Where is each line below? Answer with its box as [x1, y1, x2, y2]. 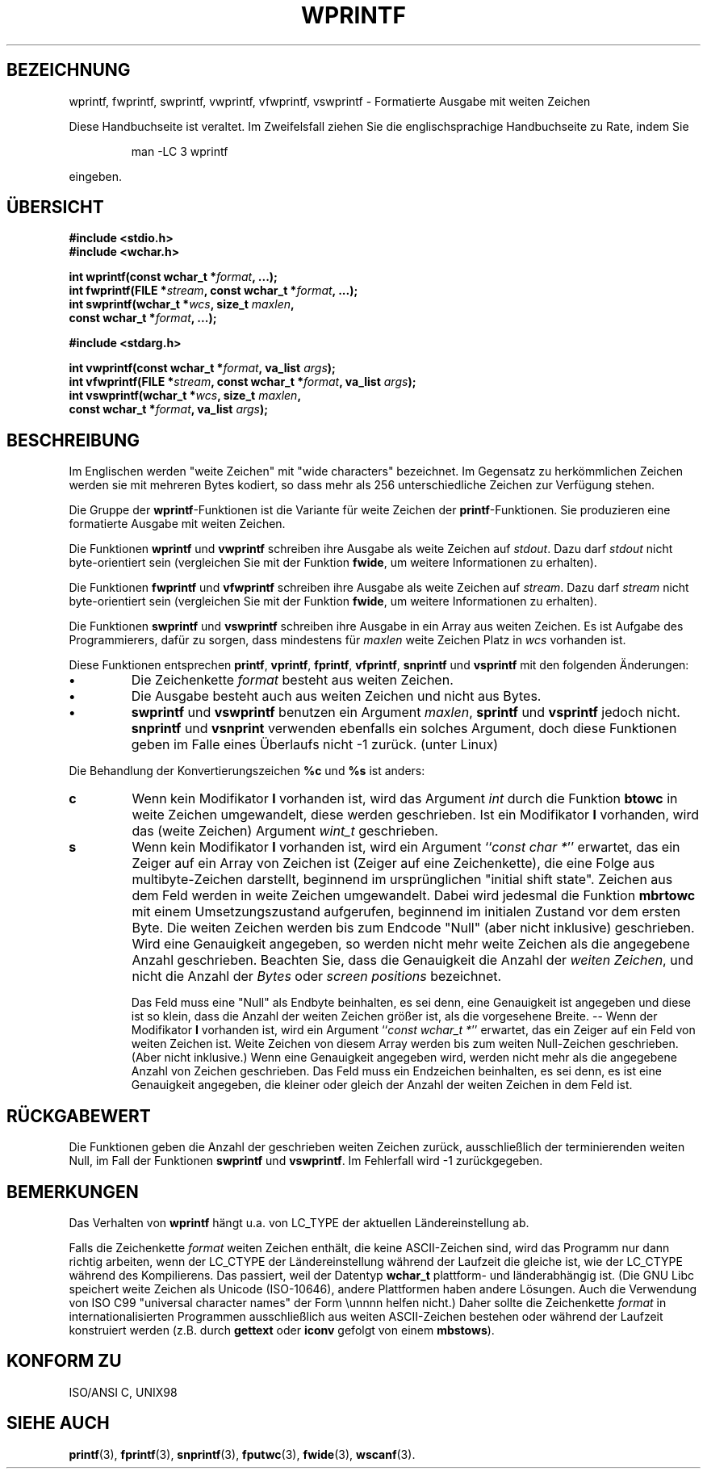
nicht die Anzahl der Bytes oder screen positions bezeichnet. [132, 968, 502, 985]
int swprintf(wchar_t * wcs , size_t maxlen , [69, 297, 295, 312]
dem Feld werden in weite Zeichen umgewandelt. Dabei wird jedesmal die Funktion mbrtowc [132, 887, 696, 904]
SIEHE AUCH [6, 1413, 110, 1434]
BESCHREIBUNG [6, 430, 140, 450]
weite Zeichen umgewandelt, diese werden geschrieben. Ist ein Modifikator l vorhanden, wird [132, 807, 700, 823]
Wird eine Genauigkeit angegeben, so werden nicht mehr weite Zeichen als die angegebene [132, 936, 690, 953]
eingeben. [69, 169, 123, 183]
